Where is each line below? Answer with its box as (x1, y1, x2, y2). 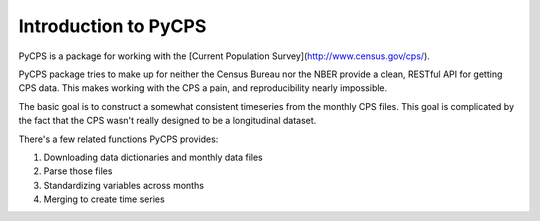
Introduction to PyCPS (18, 15, 207, 37)
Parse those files (43, 165, 113, 177)
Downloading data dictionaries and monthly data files (43, 151, 264, 163)
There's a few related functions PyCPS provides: (18, 133, 219, 145)
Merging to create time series (43, 193, 165, 205)
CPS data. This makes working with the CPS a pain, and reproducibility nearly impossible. (18, 82, 388, 94)
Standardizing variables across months (43, 179, 205, 191)
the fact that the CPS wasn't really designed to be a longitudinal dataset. (18, 115, 317, 127)
